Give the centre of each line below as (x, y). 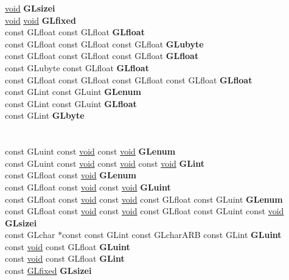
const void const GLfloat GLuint (68, 246)
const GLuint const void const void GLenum (90, 151)
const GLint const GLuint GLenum (73, 92)
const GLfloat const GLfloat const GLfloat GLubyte (104, 44)
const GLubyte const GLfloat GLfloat (77, 67)
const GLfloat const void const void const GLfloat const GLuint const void (144, 211)
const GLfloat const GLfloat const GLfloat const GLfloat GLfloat (129, 79)
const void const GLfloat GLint (65, 258)
